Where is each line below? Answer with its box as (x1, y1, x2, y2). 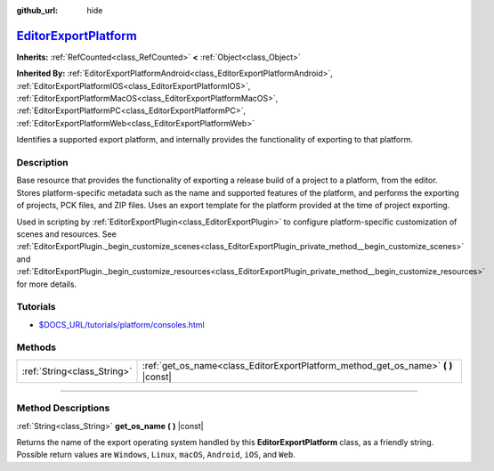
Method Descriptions (16, 402, 110, 414)
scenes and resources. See (16, 228, 117, 240)
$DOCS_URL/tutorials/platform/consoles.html (38, 319, 205, 329)
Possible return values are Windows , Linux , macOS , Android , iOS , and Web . (16, 450, 296, 460)
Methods (16, 341, 57, 353)
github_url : (16, 5, 58, 15)
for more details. (16, 279, 77, 289)
